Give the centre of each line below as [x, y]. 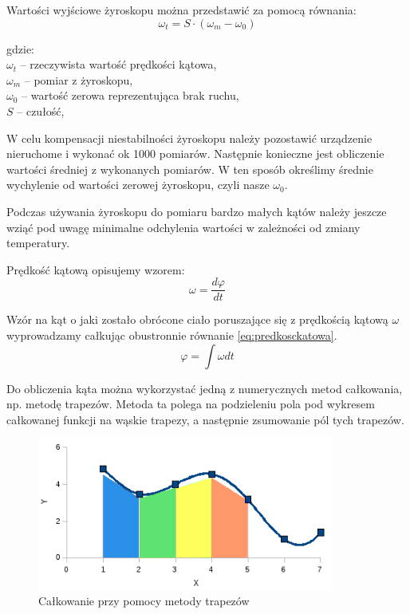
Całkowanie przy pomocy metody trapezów [144, 600]
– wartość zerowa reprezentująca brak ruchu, [130, 95]
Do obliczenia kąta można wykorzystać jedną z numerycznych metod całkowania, [205, 388]
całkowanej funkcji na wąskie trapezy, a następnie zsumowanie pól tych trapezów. [205, 419]
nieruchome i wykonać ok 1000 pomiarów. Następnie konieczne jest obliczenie [195, 153]
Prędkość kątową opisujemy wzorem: [96, 269]
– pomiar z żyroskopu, [79, 79]
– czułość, [41, 110]
